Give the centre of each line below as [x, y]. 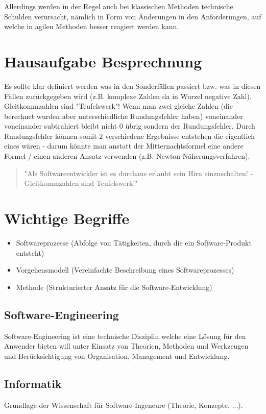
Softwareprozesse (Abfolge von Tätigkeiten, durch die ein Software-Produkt [134, 242]
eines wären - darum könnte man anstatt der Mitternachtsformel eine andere [124, 146]
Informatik [33, 383]
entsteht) [30, 252]
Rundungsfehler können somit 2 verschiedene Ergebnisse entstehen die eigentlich [129, 136]
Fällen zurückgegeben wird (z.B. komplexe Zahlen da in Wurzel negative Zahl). [128, 96]
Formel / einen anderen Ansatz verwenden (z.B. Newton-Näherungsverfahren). [127, 156]
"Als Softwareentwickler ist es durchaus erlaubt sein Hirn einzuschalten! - [139, 173]
